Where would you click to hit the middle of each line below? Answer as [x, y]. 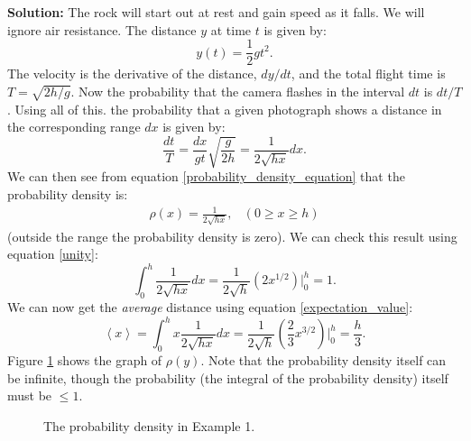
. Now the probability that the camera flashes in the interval [238, 91]
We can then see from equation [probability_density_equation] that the [206, 176]
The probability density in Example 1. [149, 425]
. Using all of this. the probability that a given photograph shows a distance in [225, 109]
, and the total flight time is [368, 73]
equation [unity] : [53, 254]
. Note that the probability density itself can [323, 360]
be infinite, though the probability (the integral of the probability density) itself [228, 377]
